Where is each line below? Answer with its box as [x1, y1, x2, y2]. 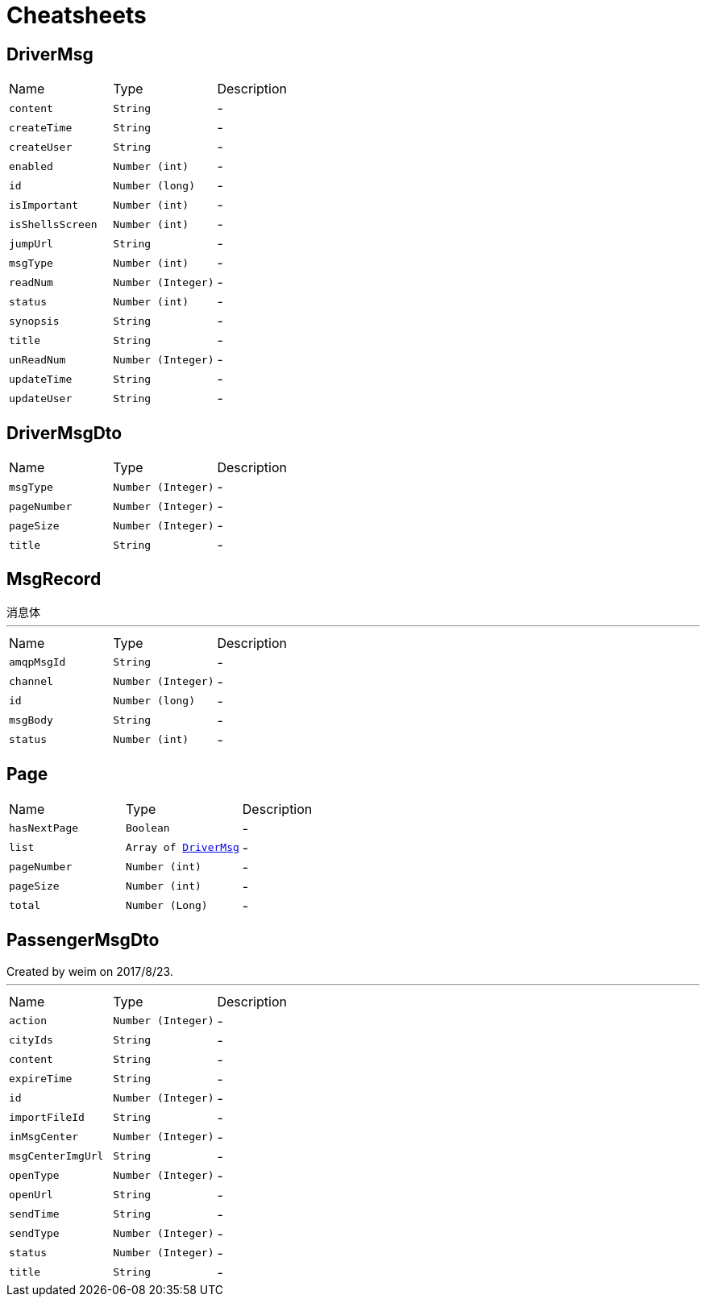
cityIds [9, 1034, 53, 1047]
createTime [9, 121, 73, 134]
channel [9, 675, 53, 688]
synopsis [9, 314, 60, 327]
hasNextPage [9, 822, 79, 835]
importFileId [9, 1111, 85, 1124]
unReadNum [9, 353, 66, 366]
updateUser [9, 392, 73, 405]
